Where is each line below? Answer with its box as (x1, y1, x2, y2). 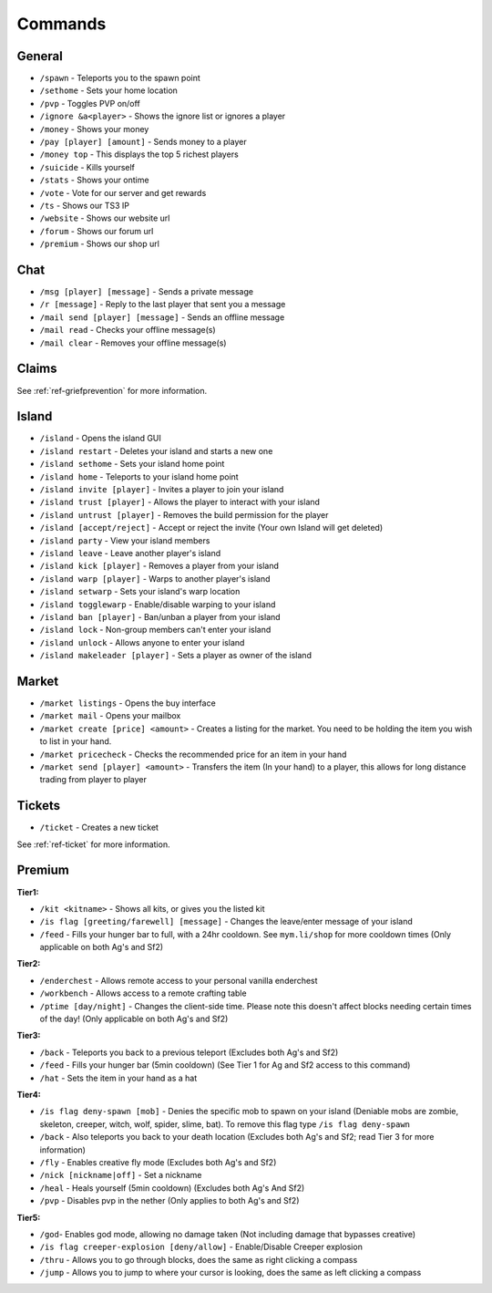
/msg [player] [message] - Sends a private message (39, 286, 254, 297)
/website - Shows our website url (39, 212, 170, 223)
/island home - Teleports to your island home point (39, 471, 239, 482)
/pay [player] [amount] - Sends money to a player (39, 137, 247, 148)
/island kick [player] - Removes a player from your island (39, 561, 280, 572)
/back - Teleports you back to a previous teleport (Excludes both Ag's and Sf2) (39, 1047, 339, 1058)
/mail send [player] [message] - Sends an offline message (39, 311, 285, 323)
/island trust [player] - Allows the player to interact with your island (39, 497, 321, 508)
